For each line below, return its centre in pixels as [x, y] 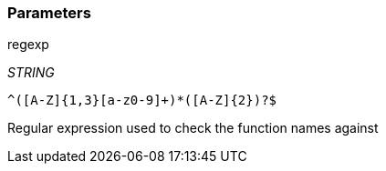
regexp [28, 45]
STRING [31, 73]
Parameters [49, 13]
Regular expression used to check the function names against [193, 128]
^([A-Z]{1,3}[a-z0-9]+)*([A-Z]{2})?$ [142, 101]
